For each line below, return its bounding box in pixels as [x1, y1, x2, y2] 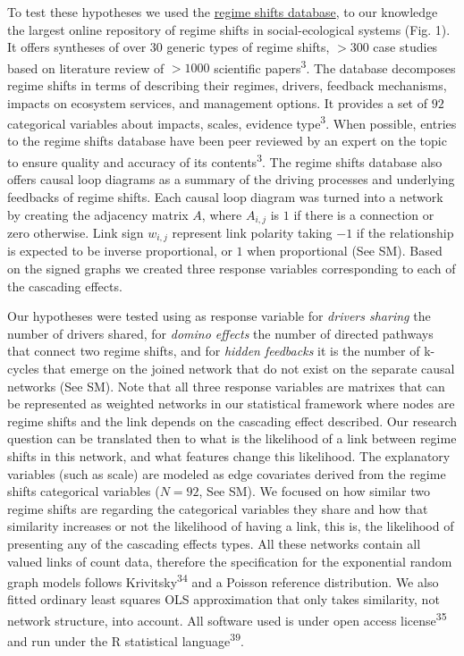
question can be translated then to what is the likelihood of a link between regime [7, 429, 457, 448]
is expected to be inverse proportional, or [7, 241, 232, 260]
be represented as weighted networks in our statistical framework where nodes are [7, 394, 455, 413]
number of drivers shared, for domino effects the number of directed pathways [7, 324, 434, 342]
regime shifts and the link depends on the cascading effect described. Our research [7, 411, 458, 430]
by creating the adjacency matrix [7, 205, 189, 223]
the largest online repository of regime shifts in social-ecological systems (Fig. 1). [7, 20, 451, 38]
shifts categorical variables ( [7, 482, 160, 500]
